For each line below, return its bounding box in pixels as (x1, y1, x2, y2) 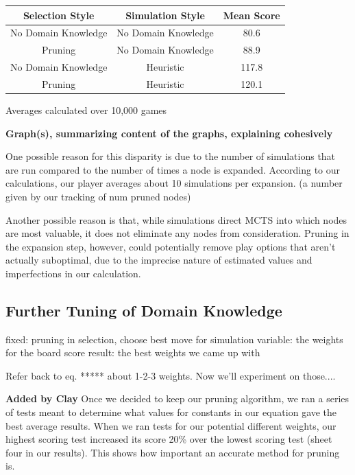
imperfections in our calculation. (5, 266, 141, 280)
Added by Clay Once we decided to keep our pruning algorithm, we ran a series (5, 391, 350, 406)
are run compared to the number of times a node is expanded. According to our (5, 162, 341, 176)
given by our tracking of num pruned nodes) (5, 189, 191, 203)
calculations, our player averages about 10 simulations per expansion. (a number (5, 176, 343, 190)
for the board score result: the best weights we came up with (5, 345, 260, 360)
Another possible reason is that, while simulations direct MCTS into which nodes (5, 212, 347, 227)
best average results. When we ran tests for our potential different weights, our (5, 418, 336, 432)
